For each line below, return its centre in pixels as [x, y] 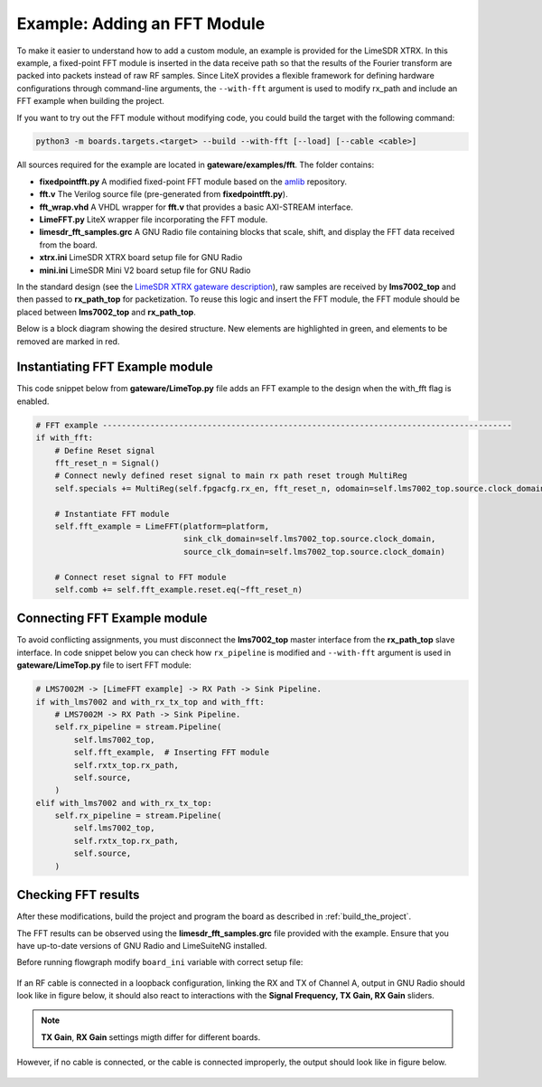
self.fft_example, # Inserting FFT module [172, 753]
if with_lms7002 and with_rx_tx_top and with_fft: [150, 702]
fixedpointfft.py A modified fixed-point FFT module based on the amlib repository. [193, 182]
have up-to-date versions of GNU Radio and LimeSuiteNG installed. [142, 945]
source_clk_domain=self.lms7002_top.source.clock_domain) [314, 552]
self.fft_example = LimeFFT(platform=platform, [162, 526]
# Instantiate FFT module [112, 514]
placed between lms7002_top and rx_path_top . [106, 312]
